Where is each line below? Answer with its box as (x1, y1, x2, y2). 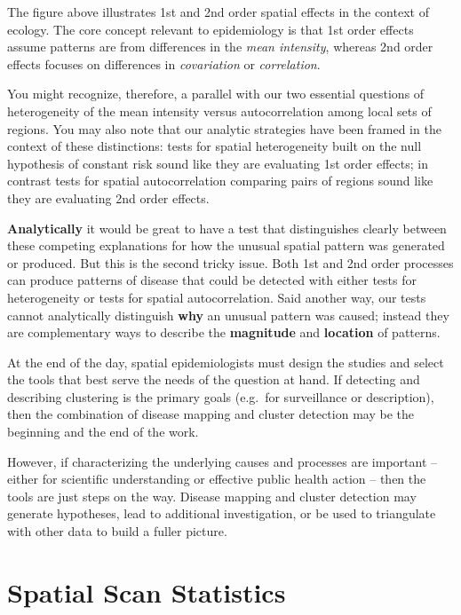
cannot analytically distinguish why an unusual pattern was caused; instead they (7, 305, 449, 324)
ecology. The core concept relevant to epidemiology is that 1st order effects (7, 20, 414, 38)
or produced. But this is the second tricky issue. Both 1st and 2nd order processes (7, 253, 454, 272)
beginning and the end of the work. (7, 422, 199, 441)
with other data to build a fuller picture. (7, 522, 227, 540)
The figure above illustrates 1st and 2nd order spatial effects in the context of (7, 3, 429, 20)
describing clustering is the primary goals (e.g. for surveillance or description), (7, 387, 434, 406)
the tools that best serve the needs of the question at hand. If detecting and (7, 370, 420, 389)
